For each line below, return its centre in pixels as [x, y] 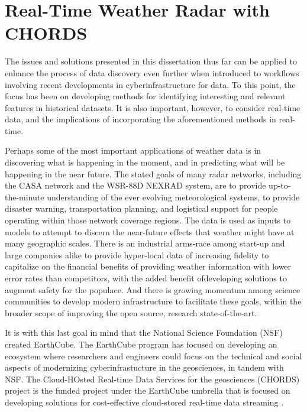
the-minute [25, 197]
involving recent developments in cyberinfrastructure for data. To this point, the [150, 84]
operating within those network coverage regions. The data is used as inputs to [148, 220]
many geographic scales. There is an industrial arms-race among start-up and [145, 243]
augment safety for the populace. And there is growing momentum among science [153, 289]
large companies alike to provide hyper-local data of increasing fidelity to [137, 254]
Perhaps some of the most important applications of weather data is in [133, 150]
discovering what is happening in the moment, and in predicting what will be [145, 162]
